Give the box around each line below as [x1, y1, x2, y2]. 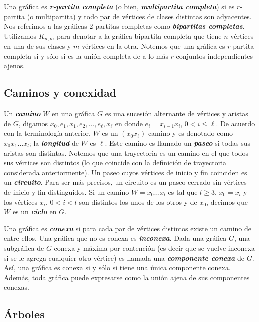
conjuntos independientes [176, 50, 253, 61]
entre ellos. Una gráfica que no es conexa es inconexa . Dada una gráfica [4, 233, 227, 243]
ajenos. [4, 60, 25, 71]
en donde [115, 118, 143, 128]
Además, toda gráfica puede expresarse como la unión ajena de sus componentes [4, 272, 250, 282]
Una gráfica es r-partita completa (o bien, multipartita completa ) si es [4, 1, 235, 11]
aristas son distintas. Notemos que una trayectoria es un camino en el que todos [4, 147, 249, 158]
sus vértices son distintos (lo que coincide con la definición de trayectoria [4, 157, 227, 168]
